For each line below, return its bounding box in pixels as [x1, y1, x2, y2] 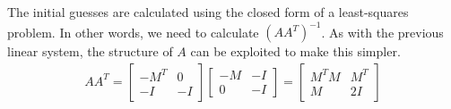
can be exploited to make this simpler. [190, 42, 401, 61]
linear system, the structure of [7, 42, 173, 61]
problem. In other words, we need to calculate [7, 22, 259, 41]
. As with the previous [321, 22, 444, 41]
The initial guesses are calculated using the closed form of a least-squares [7, 3, 409, 21]
